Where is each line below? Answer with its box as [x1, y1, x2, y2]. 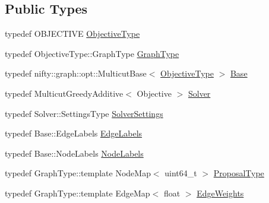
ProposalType [213, 167, 264, 179]
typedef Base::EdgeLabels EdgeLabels [5, 127, 143, 139]
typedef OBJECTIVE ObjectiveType [5, 27, 140, 40]
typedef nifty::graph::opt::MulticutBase [5, 67, 147, 80]
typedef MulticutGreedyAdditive [5, 87, 124, 99]
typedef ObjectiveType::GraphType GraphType [5, 47, 179, 59]
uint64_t [164, 167, 197, 179]
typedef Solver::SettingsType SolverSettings [5, 107, 163, 119]
